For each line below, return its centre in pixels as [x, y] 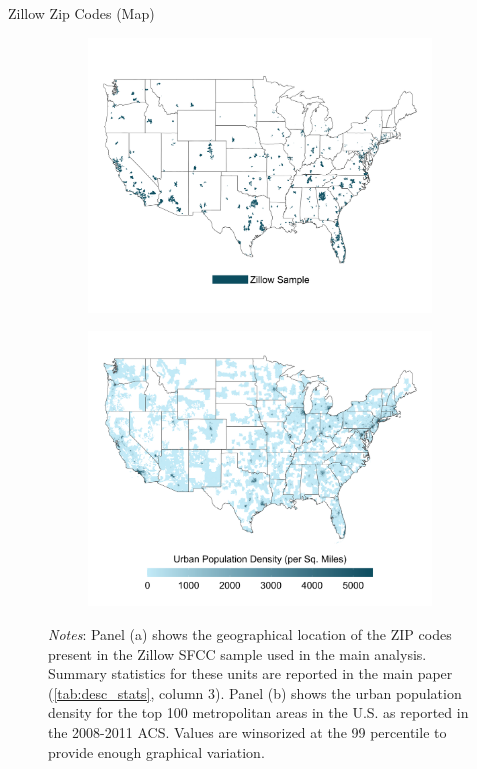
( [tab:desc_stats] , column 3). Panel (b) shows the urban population [255, 692]
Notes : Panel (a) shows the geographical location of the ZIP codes [250, 634]
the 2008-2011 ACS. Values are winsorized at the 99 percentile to [247, 732]
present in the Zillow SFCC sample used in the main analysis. [237, 653]
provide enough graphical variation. [156, 751]
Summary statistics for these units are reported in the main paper [250, 673]
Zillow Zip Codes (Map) [81, 13]
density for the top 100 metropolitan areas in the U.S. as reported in [258, 712]
